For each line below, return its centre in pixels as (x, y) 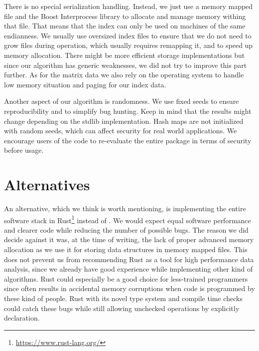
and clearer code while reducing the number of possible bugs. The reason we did (126, 229)
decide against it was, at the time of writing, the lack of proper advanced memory (129, 239)
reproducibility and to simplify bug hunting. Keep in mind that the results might (128, 111)
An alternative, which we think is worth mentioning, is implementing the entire (125, 208)
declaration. (22, 318)
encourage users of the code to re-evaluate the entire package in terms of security (128, 140)
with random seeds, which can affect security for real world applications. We (121, 131)
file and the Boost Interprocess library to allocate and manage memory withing (125, 16)
